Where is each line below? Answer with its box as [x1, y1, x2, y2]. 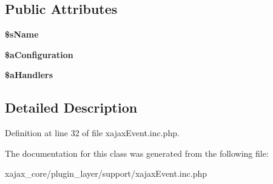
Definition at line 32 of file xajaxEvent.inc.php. [5, 126, 180, 139]
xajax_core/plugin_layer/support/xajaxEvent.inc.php [5, 167, 207, 180]
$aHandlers [5, 68, 53, 81]
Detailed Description [5, 98, 138, 117]
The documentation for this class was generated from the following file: [5, 146, 269, 159]
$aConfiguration [5, 48, 73, 61]
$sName [5, 28, 39, 41]
